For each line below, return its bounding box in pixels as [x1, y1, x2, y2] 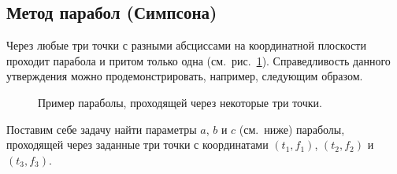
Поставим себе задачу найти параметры [6, 120, 197, 137]
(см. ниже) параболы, [239, 120, 345, 137]
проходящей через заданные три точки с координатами [6, 136, 269, 153]
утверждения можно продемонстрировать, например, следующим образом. [6, 68, 363, 84]
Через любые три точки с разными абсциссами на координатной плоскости [6, 37, 366, 54]
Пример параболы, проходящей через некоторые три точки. [38, 94, 322, 110]
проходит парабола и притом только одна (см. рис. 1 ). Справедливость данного [6, 52, 391, 68]
